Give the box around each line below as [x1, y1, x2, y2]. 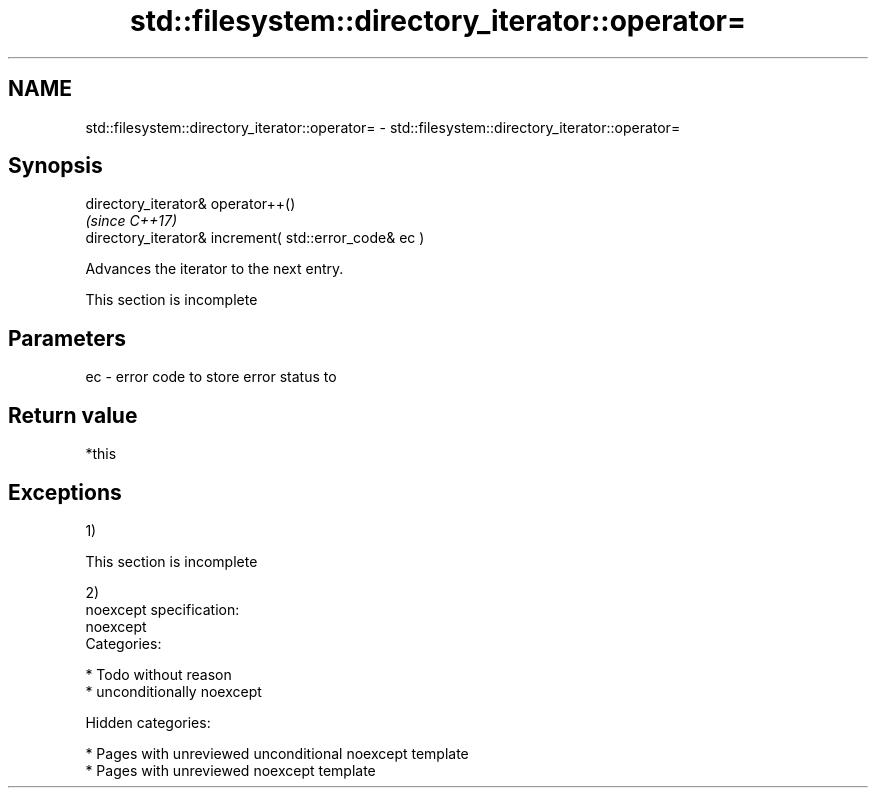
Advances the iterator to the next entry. [85, 260, 344, 278]
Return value [8, 402, 138, 428]
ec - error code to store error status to [85, 368, 337, 386]
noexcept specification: [85, 600, 240, 618]
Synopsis [8, 153, 103, 179]
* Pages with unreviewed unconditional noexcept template [85, 744, 469, 762]
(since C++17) [85, 212, 178, 230]
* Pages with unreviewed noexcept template [85, 761, 376, 779]
